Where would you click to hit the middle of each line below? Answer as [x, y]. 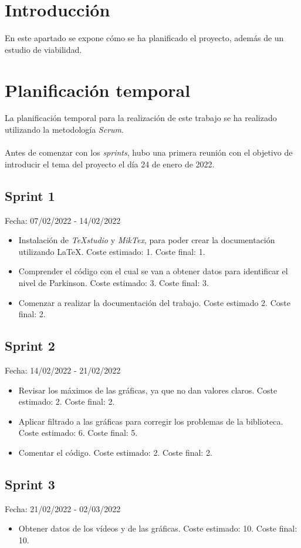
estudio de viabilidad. [43, 49]
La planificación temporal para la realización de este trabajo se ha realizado [141, 118]
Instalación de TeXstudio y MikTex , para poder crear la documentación [147, 240]
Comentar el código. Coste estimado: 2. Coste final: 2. [115, 452]
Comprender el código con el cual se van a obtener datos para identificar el [153, 271]
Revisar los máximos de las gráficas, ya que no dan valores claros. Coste [148, 390]
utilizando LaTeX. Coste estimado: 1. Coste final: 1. [112, 251]
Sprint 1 [30, 195]
